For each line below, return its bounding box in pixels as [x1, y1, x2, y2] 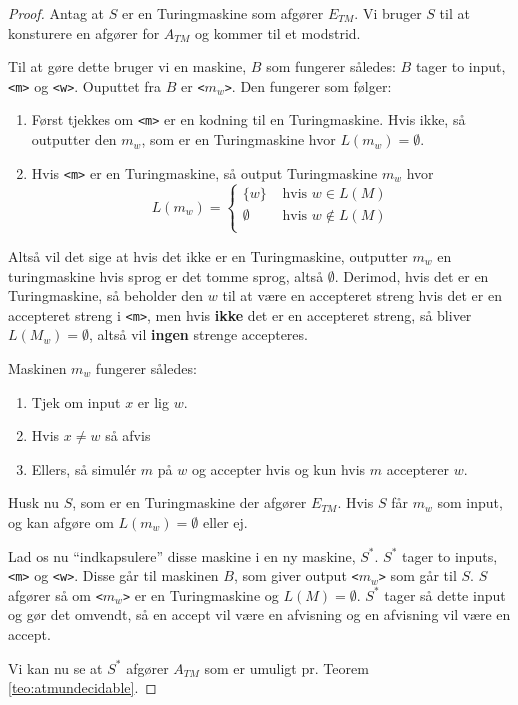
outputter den [31, 129, 117, 150]
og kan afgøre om [8, 511, 114, 532]
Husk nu [8, 492, 60, 513]
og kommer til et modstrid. [195, 22, 361, 43]
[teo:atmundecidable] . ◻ [8, 677, 157, 698]
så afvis [105, 425, 151, 446]
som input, [437, 492, 503, 513]
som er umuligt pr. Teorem [204, 657, 369, 678]
